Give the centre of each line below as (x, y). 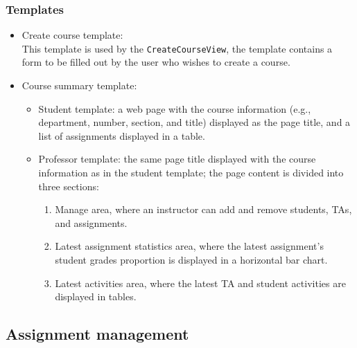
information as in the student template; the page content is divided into (191, 173)
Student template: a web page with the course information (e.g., (175, 108)
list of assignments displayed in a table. (122, 135)
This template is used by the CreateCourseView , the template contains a (177, 48)
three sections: (69, 186)
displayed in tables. (96, 296)
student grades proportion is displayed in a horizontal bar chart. (191, 259)
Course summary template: (79, 85)
